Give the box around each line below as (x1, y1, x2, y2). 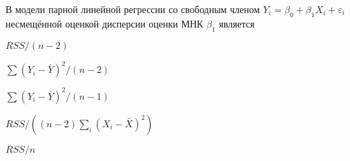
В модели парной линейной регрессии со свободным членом (6, 2, 260, 16)
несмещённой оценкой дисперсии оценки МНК (6, 17, 204, 31)
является (219, 17, 255, 31)
